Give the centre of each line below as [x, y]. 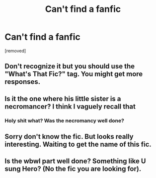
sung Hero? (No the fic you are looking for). [73, 169]
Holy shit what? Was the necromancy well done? [65, 120]
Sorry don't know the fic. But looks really [69, 137]
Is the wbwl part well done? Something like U [75, 161]
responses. [23, 82]
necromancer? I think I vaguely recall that [70, 106]
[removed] [15, 51]
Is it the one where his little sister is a [63, 98]
